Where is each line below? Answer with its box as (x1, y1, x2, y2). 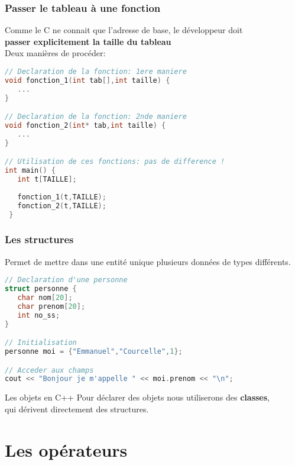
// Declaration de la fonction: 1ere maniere (5, 67, 187, 76)
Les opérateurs (5, 437, 128, 461)
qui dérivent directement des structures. (5, 402, 149, 415)
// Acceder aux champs (5, 366, 94, 374)
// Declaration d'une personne (5, 276, 128, 285)
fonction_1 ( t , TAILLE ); (17, 192, 106, 201)
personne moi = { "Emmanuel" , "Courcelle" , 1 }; (5, 347, 183, 356)
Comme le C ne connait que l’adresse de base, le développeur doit (5, 24, 243, 36)
